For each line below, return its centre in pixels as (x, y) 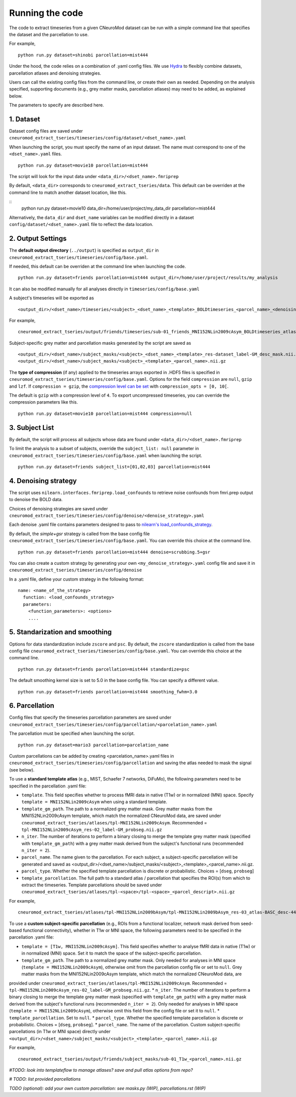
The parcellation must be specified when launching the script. (72, 733)
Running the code (46, 13)
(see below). (22, 770)
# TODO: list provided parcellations (45, 1079)
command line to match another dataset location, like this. (68, 192)
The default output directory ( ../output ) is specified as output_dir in (84, 250)
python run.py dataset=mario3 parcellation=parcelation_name (93, 745)
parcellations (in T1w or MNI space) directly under (60, 1032)
